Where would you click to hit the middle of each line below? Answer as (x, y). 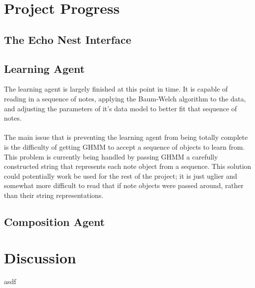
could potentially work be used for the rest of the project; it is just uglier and (121, 176)
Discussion (40, 258)
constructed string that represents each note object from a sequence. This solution (128, 166)
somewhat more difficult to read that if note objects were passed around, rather (124, 185)
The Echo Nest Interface (68, 39)
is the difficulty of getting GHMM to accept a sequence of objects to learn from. (124, 146)
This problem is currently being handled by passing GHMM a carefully (111, 156)
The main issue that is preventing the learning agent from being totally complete (126, 137)
